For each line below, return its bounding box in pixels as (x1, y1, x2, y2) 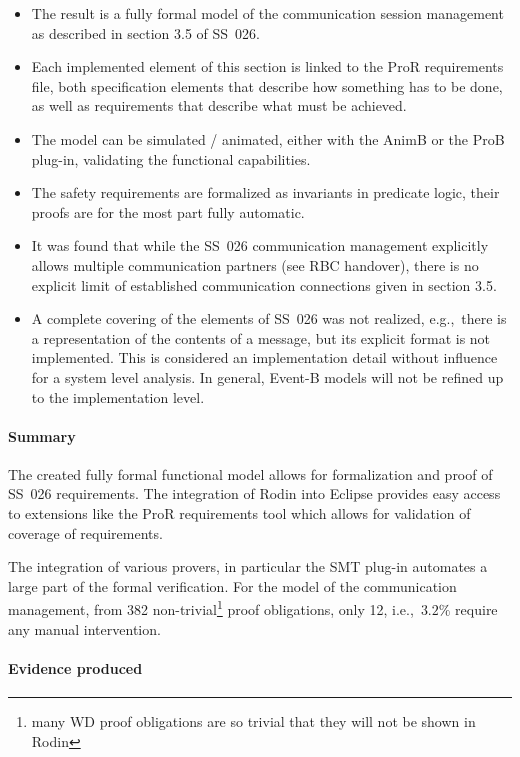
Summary (8, 425, 76, 446)
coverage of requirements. (8, 522, 163, 543)
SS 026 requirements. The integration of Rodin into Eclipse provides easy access (8, 483, 501, 504)
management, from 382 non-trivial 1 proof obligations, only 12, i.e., (8, 596, 414, 620)
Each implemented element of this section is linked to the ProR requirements (31, 56, 504, 77)
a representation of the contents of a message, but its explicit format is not (31, 327, 491, 348)
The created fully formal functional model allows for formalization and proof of (8, 463, 493, 484)
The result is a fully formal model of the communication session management (31, 3, 504, 23)
